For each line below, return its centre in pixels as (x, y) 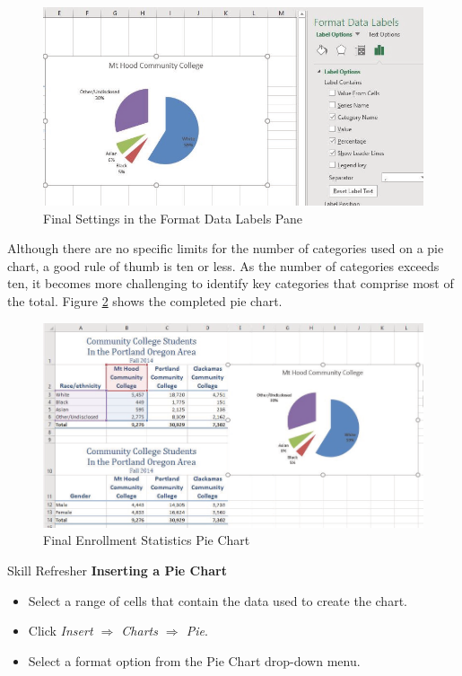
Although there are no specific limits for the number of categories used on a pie (226, 248)
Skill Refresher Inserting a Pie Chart (117, 570)
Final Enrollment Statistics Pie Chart (147, 540)
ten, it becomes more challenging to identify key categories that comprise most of (231, 283)
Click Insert (61, 631)
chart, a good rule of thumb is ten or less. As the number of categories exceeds (223, 265)
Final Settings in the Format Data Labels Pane (173, 218)
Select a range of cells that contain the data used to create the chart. (218, 600)
